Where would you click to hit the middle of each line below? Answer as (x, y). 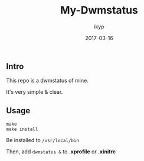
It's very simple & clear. (35, 92)
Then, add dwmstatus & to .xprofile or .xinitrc (61, 152)
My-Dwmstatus (99, 10)
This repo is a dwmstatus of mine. (47, 81)
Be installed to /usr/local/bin (43, 140)
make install (22, 129)
